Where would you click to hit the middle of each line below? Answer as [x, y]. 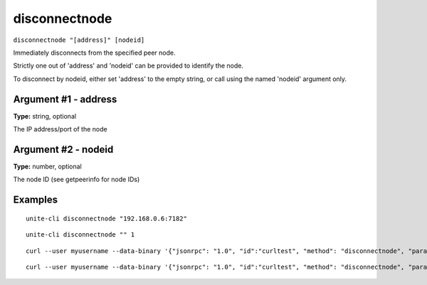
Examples [36, 200]
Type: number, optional [47, 166]
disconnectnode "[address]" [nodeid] [79, 40]
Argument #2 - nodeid [63, 149]
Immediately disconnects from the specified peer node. [94, 53]
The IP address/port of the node [60, 129]
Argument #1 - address [65, 99]
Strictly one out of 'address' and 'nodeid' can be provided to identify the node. [128, 66]
